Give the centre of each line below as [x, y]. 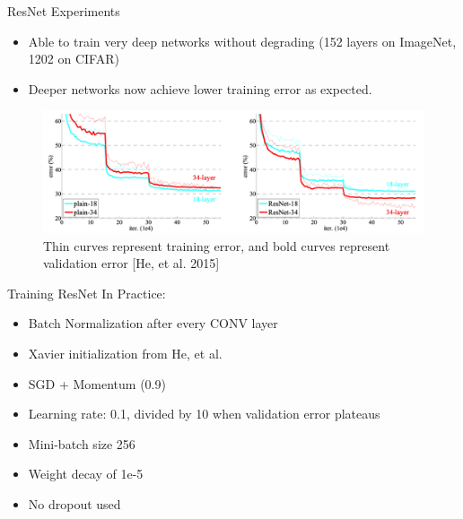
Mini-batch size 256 [82, 443]
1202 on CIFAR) [74, 59]
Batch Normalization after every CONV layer [153, 323]
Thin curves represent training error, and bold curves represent [217, 245]
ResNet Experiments [64, 11]
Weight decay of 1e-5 [86, 474]
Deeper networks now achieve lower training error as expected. [200, 88]
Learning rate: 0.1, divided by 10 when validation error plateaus [204, 414]
